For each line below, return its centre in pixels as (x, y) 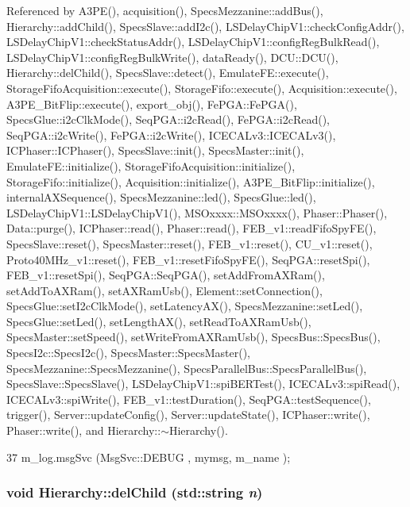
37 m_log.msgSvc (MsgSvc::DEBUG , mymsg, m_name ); (149, 457)
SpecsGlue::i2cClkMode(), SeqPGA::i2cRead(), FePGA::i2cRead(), (168, 119)
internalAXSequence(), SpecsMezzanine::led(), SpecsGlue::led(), (161, 197)
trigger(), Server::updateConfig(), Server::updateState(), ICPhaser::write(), (188, 415)
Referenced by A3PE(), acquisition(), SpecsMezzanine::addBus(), (165, 10)
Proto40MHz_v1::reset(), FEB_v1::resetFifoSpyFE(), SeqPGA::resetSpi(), (188, 259)
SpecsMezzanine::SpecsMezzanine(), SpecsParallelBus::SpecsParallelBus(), (187, 368)
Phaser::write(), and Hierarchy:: (84, 430)
